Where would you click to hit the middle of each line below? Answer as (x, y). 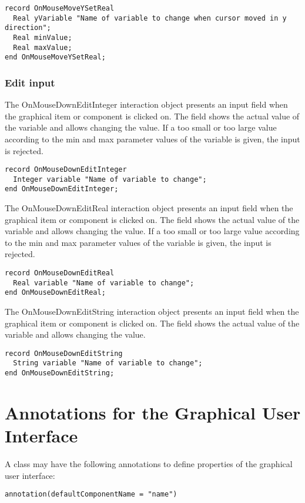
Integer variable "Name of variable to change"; (110, 179)
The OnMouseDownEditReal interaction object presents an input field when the (149, 208)
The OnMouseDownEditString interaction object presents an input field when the (152, 312)
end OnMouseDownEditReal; (55, 293)
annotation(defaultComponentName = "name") (91, 494)
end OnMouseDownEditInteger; (62, 189)
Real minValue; (43, 37)
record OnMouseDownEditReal (60, 273)
